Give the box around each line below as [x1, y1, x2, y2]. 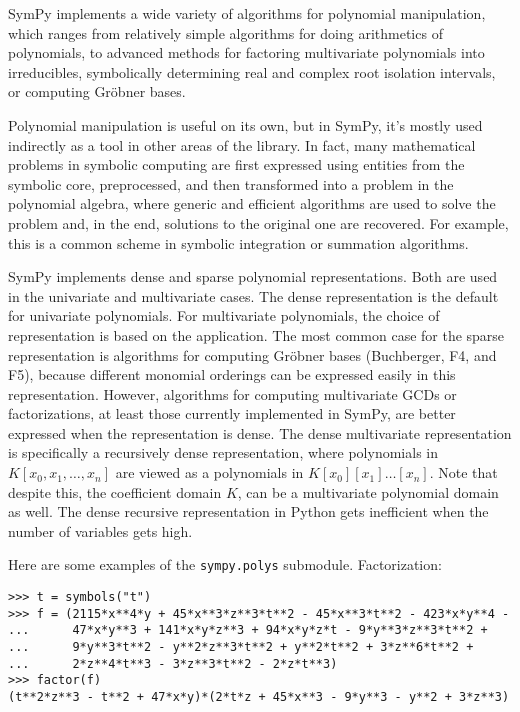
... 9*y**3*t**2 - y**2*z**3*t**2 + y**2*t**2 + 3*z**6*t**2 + [8, 640, 474, 655]
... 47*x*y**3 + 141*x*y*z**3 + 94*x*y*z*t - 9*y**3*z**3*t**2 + [8, 623, 488, 638]
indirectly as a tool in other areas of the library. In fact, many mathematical [8, 134, 476, 155]
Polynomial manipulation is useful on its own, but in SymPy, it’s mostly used [8, 114, 483, 135]
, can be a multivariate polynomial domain [237, 481, 499, 502]
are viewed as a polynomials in [115, 462, 304, 483]
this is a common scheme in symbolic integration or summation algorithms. [8, 232, 469, 253]
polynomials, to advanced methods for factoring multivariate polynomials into [8, 42, 485, 63]
